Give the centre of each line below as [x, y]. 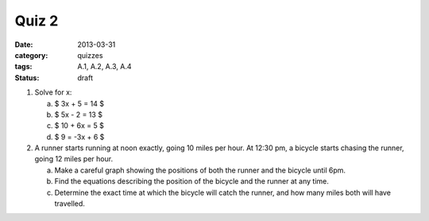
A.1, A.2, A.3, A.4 [104, 67]
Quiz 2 [37, 21]
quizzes [90, 55]
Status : [27, 78]
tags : [23, 67]
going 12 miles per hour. [74, 159]
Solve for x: [53, 92]
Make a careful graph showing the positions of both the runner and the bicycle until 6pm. [200, 170]
